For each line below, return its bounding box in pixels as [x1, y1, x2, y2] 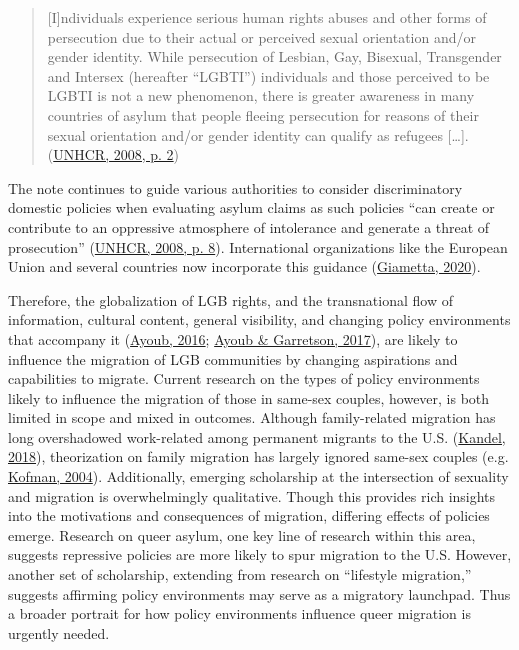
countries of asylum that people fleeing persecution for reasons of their [47, 104, 479, 125]
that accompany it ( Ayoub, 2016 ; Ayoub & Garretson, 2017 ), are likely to [8, 328, 458, 349]
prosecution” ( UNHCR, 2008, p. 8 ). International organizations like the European [8, 236, 508, 257]
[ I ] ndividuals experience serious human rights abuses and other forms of [47, 7, 487, 27]
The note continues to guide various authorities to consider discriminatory [8, 177, 463, 198]
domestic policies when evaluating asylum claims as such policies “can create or [8, 197, 495, 218]
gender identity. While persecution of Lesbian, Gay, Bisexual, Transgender [47, 46, 502, 67]
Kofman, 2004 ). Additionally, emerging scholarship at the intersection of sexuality [8, 466, 509, 487]
